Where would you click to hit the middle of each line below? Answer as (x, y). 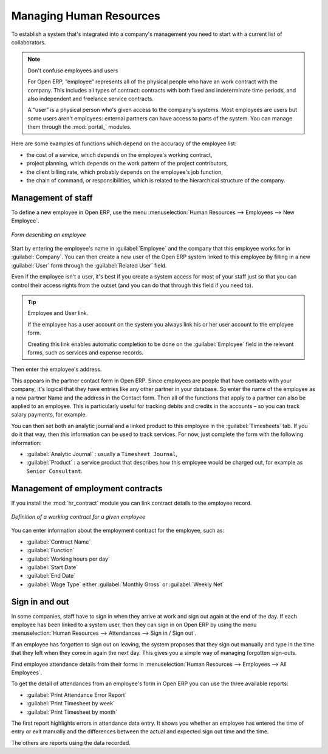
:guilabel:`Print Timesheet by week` (70, 704)
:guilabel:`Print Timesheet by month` (72, 712)
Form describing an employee (49, 235)
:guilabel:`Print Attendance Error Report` (77, 695)
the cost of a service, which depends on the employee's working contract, (119, 154)
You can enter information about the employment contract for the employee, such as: (118, 531)
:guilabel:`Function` (50, 550)
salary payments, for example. (49, 415)
